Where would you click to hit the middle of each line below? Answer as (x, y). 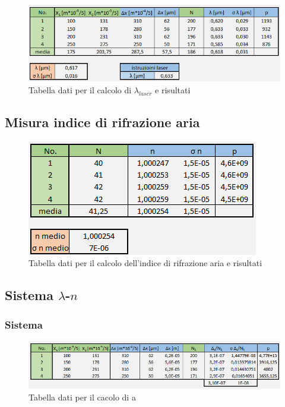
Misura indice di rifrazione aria (102, 122)
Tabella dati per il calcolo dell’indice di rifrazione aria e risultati (145, 263)
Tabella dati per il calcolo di (80, 89)
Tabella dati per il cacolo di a (82, 397)
